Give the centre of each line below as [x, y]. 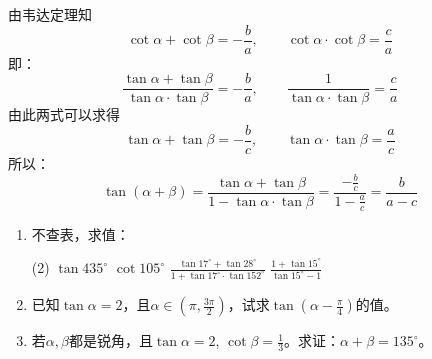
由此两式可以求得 [64, 114]
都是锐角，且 [110, 340]
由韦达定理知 [50, 14]
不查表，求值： [80, 233]
